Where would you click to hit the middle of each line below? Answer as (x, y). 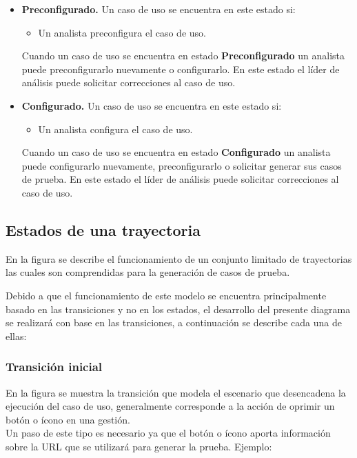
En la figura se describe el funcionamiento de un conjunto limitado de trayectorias (179, 258)
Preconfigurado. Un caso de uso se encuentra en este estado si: (159, 9)
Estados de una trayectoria (103, 229)
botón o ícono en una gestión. (68, 419)
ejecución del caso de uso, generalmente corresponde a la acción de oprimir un (170, 406)
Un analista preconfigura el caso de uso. (122, 32)
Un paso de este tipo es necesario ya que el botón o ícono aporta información (168, 433)
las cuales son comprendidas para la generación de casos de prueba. (148, 272)
